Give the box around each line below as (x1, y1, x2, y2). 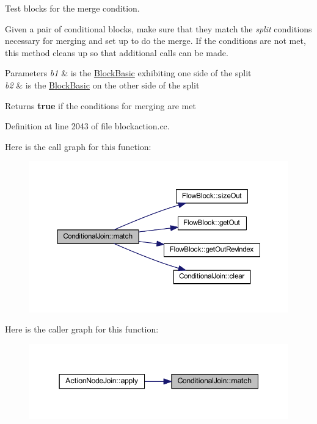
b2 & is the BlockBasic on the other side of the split (5, 78, 200, 91)
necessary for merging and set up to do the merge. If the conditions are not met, (5, 34, 306, 47)
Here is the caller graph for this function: (5, 323, 159, 336)
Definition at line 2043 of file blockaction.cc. (5, 120, 170, 132)
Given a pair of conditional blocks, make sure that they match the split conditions (5, 22, 312, 35)
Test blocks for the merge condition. (5, 2, 140, 14)
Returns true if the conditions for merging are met (5, 99, 196, 112)
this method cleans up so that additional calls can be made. (5, 46, 228, 59)
